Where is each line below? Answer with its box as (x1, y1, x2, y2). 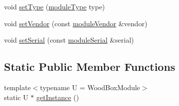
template (4, 82, 31, 92)
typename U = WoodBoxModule (40, 82, 140, 92)
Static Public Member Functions (4, 59, 176, 74)
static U (4, 92, 28, 102)
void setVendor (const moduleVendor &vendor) (4, 18, 148, 28)
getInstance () (36, 92, 79, 102)
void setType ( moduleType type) (4, 1, 105, 11)
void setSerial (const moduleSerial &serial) (4, 35, 134, 45)
